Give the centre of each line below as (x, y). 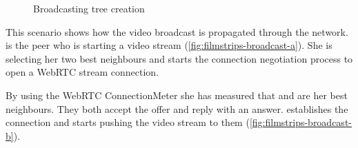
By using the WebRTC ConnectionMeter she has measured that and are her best (177, 95)
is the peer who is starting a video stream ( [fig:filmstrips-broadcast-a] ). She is (169, 45)
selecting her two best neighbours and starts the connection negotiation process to (179, 58)
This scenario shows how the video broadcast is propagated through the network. (177, 31)
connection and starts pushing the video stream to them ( (128, 122)
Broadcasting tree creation (89, 8)
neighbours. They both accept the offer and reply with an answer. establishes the (177, 108)
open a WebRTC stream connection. (82, 72)
